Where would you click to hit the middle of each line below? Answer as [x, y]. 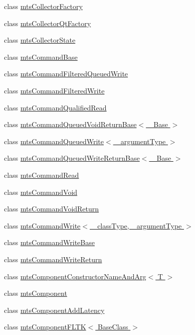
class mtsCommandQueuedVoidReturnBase [70, 124]
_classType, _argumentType [137, 225]
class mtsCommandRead [42, 175]
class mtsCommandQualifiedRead [55, 107]
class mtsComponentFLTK [45, 327]
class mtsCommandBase [41, 57]
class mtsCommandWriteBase [49, 242]
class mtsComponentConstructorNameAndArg [75, 276]
